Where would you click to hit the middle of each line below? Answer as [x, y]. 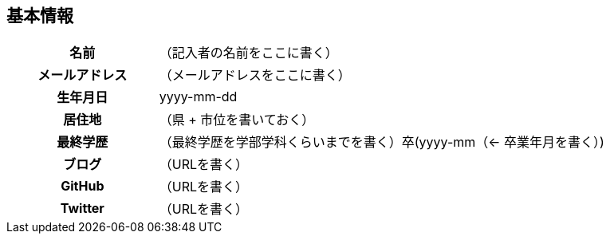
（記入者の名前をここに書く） [248, 53]
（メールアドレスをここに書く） [255, 75]
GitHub [83, 186]
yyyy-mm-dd [198, 97]
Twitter [82, 209]
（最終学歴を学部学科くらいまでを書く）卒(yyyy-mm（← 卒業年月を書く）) [382, 142]
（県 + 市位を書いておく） [237, 120]
